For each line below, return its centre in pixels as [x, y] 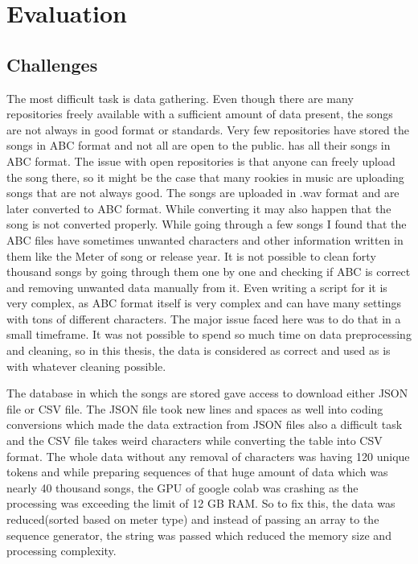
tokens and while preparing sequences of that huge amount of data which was [197, 472]
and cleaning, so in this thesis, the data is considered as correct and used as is [199, 350]
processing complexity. [61, 551]
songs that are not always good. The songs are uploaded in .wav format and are [203, 193]
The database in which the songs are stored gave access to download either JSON [207, 393]
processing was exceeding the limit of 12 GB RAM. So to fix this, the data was [201, 503]
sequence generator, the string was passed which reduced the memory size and [199, 535]
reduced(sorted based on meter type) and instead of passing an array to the [193, 519]
